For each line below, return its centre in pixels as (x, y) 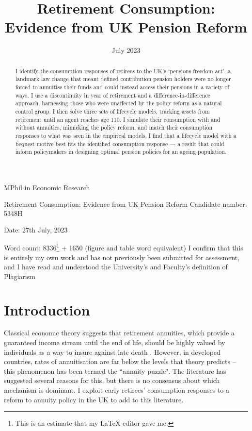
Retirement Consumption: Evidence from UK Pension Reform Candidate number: (126, 204)
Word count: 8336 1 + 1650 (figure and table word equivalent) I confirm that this (124, 247)
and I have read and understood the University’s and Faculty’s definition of (116, 267)
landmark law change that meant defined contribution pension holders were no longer (123, 79)
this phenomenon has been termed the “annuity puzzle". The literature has (115, 371)
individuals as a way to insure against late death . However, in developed (112, 352)
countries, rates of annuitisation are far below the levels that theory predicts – (120, 361)
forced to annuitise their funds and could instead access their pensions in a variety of (122, 87)
